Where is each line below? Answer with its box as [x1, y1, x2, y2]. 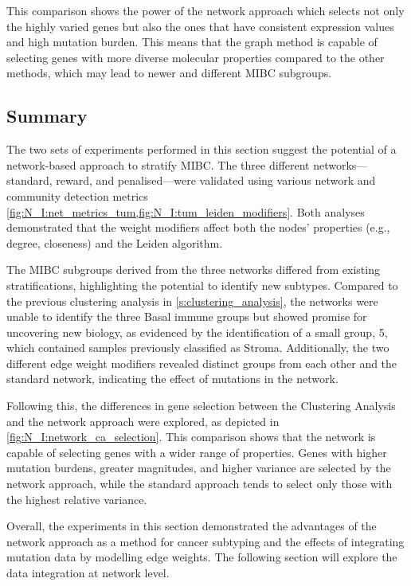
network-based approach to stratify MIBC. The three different [6, 156, 310, 173]
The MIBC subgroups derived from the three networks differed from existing [6, 261, 380, 278]
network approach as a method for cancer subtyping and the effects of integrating [6, 533, 405, 549]
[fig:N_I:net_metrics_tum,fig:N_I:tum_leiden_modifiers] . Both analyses [6, 203, 365, 220]
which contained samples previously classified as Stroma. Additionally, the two [6, 339, 389, 356]
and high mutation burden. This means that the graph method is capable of [6, 33, 378, 50]
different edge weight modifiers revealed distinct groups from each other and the [6, 354, 397, 371]
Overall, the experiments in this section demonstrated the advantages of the [6, 518, 377, 534]
